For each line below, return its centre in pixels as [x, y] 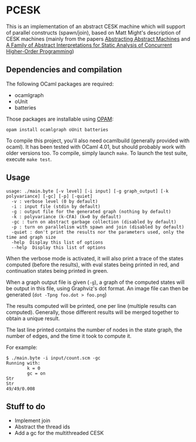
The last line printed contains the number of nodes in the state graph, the [94, 330]
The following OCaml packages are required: [60, 84]
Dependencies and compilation [64, 70]
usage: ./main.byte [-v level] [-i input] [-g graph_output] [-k [87, 191]
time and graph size [31, 237]
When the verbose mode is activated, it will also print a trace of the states [95, 258]
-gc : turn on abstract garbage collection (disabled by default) [94, 222]
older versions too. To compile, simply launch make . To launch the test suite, [97, 153]
